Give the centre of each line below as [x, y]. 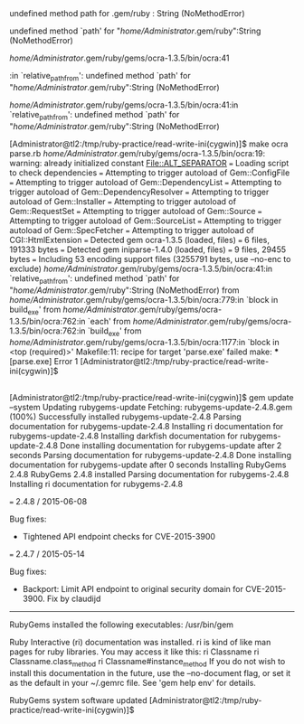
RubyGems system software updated [78, 700]
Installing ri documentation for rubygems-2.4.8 [96, 484]
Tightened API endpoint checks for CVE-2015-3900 [119, 536]
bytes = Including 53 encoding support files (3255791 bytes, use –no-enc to [150, 259]
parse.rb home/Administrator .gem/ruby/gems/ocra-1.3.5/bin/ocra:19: [138, 153]
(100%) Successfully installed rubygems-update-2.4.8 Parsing [125, 417]
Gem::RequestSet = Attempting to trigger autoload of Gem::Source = [136, 211]
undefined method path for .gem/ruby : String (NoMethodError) [127, 14]
